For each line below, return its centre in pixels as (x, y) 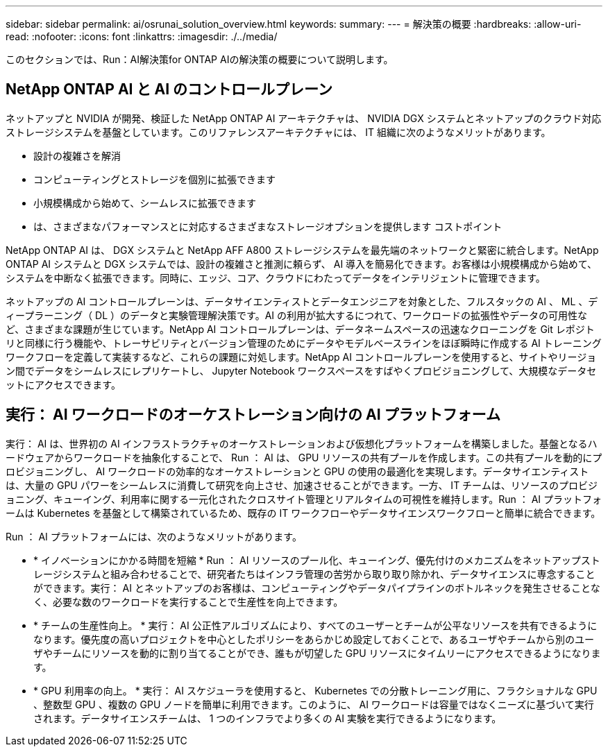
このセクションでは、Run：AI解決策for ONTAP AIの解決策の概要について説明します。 (200, 59)
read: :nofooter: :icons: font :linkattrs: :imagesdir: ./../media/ (142, 36)
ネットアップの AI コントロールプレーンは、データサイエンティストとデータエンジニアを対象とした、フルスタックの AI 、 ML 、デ (302, 301)
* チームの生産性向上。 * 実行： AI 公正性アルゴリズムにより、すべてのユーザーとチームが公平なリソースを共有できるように (315, 625)
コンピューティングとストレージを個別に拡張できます (154, 179)
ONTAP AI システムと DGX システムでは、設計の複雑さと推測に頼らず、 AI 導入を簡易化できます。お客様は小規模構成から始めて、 (301, 264)
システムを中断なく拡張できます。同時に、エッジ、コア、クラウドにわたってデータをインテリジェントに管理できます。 (276, 277)
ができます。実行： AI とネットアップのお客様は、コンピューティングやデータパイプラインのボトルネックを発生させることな (317, 588)
